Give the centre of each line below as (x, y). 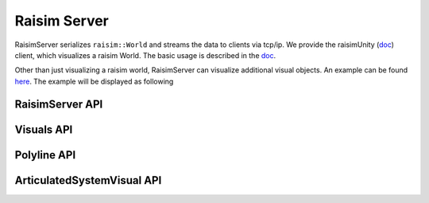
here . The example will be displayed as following (94, 81)
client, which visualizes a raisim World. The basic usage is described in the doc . (145, 55)
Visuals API (44, 129)
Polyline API (45, 155)
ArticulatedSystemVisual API (88, 180)
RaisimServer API (59, 104)
